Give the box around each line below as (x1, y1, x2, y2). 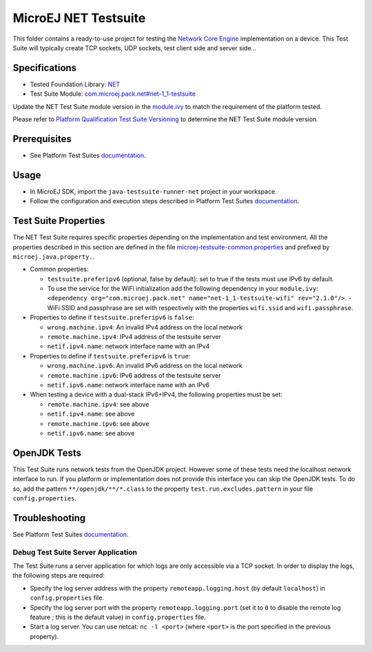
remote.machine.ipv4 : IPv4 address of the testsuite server (47, 333, 222, 341)
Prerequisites (12, 133, 72, 145)
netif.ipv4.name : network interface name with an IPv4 (47, 342, 210, 351)
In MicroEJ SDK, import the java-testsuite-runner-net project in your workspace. (30, 187, 277, 196)
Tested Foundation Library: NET (30, 80, 121, 88)
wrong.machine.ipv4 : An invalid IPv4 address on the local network (47, 323, 243, 331)
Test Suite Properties (12, 215, 105, 227)
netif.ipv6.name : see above (47, 429, 135, 437)
